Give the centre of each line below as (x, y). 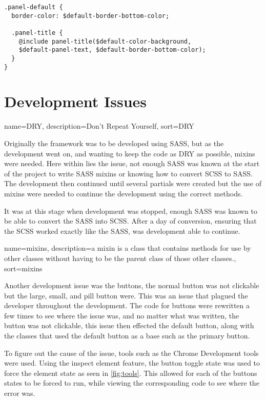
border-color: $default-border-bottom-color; (90, 16)
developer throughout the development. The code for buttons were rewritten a (127, 305)
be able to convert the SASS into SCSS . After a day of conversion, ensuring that (130, 221)
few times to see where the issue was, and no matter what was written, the (122, 315)
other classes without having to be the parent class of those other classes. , (120, 258)
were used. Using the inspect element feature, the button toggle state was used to (132, 363)
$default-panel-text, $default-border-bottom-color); (112, 50)
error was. (20, 393)
